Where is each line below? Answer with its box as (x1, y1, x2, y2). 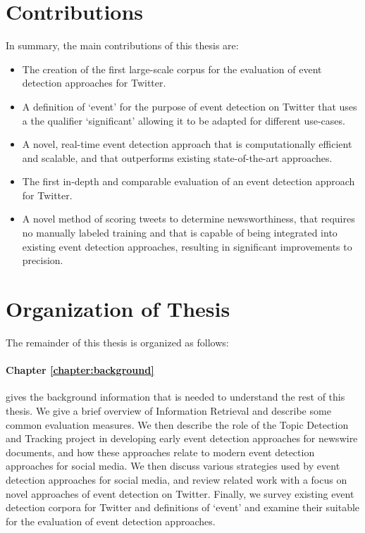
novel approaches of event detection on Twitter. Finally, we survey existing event (6, 486, 354, 501)
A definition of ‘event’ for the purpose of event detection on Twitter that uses (22, 99, 357, 113)
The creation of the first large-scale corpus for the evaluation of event (22, 61, 322, 76)
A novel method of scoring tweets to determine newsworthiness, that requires (22, 211, 355, 226)
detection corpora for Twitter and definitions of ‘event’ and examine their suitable (6, 500, 360, 515)
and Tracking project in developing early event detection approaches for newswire (6, 431, 358, 446)
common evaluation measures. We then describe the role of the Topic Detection (6, 417, 349, 432)
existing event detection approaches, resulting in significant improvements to (22, 239, 352, 253)
